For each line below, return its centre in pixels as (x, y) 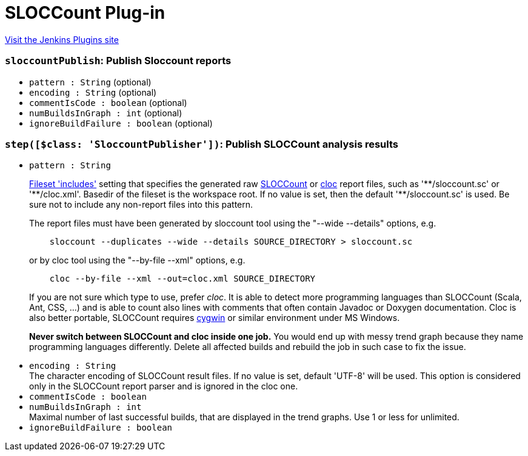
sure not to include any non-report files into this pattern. (141, 205)
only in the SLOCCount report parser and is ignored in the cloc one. (164, 386)
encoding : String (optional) (93, 92)
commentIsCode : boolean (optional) (108, 102)
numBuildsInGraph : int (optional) (106, 113)
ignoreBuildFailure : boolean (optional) (121, 123)
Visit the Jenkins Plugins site (62, 39)
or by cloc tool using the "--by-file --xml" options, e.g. (137, 260)
